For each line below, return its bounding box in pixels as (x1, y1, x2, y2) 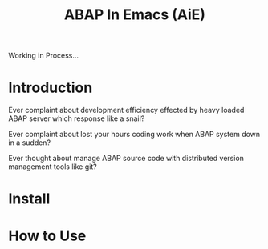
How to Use (8, 227, 87, 245)
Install (8, 190, 51, 208)
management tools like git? (8, 162, 98, 171)
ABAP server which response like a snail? (8, 114, 145, 123)
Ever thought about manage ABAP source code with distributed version (8, 154, 245, 163)
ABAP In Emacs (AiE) (63, 6, 206, 24)
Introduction (8, 78, 93, 97)
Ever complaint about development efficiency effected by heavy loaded (8, 106, 245, 115)
